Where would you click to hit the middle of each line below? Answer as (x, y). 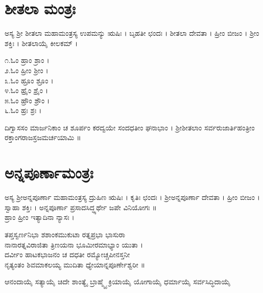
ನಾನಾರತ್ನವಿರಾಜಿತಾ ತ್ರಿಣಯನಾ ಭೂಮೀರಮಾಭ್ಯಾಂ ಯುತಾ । (74, 244)
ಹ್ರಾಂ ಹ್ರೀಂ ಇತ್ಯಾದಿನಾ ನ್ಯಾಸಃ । (40, 217)
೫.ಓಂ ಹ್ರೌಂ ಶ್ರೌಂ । (27, 100)
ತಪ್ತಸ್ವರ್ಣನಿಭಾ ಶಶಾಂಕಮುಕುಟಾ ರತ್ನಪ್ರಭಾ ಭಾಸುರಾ (65, 234)
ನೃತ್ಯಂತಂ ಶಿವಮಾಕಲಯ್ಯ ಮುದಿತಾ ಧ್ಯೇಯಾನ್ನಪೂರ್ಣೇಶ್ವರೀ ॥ (75, 264)
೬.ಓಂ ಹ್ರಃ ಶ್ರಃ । (23, 110)
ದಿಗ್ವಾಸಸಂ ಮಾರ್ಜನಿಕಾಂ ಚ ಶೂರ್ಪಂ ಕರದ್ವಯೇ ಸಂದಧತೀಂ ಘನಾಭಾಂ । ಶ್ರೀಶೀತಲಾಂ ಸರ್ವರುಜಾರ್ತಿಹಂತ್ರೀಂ (130, 127)
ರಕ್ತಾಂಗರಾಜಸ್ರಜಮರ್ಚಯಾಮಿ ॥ (43, 137)
